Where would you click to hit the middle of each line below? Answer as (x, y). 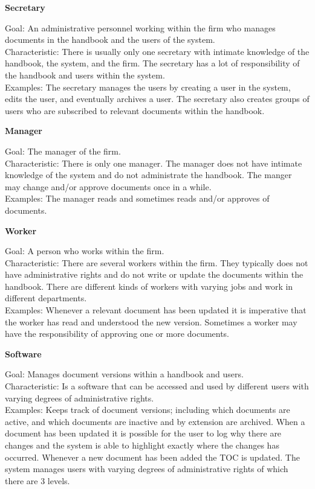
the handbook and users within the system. (85, 75)
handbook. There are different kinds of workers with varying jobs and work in (149, 286)
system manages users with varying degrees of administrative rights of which (147, 469)
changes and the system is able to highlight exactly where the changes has (142, 445)
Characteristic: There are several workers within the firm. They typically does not (157, 262)
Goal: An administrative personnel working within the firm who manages (140, 27)
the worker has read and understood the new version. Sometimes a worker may (151, 321)
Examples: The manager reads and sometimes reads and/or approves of (137, 198)
